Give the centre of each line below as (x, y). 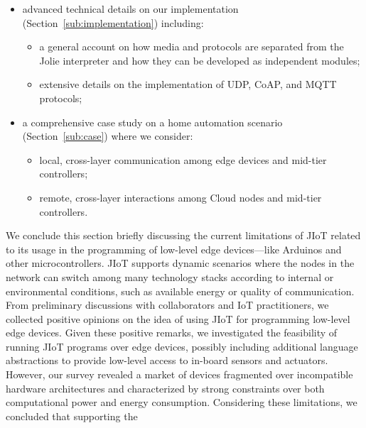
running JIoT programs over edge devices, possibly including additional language (182, 346)
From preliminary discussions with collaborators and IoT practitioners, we (167, 305)
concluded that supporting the (72, 416)
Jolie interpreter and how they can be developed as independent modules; (200, 60)
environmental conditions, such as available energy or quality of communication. (180, 291)
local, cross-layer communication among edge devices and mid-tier (183, 159)
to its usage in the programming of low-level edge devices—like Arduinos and (174, 249)
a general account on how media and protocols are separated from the (192, 46)
